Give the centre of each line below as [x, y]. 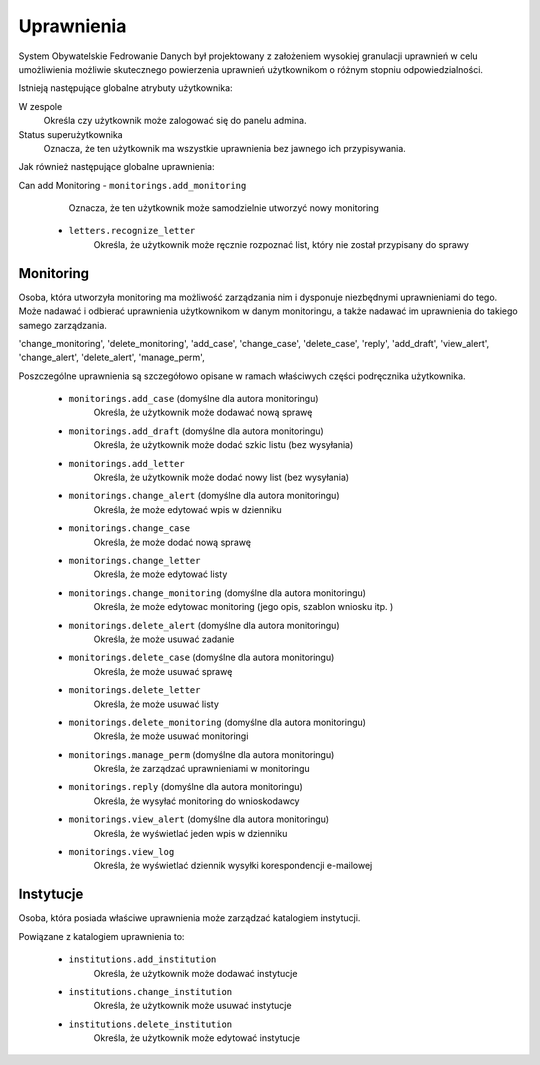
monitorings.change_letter [134, 560]
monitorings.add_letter [126, 463]
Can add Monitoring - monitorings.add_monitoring [132, 185]
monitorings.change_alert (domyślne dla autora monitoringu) [204, 496]
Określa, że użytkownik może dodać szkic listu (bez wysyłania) [223, 445]
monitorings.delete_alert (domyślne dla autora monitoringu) [204, 625]
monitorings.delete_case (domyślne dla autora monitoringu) [201, 657]
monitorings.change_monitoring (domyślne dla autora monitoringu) [217, 592]
